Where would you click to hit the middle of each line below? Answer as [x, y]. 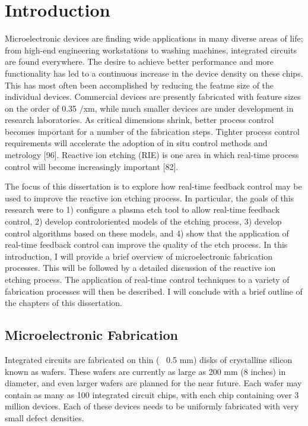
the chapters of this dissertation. [63, 303]
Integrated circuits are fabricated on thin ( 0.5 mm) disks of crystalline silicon [149, 359]
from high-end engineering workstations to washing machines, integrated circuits [151, 50]
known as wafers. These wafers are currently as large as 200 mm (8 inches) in [145, 371]
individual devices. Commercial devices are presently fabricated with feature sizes [153, 97]
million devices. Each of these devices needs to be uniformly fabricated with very [152, 406]
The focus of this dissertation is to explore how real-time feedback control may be [153, 186]
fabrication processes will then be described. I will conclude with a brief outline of [154, 291]
